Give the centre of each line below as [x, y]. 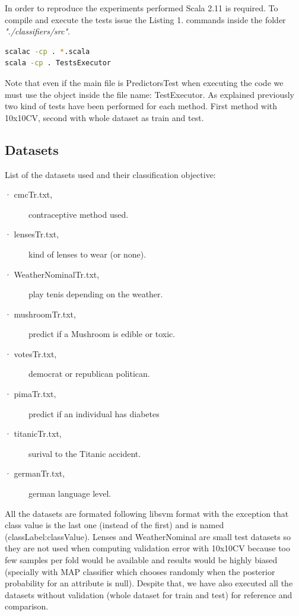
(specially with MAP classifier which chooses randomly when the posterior [140, 571]
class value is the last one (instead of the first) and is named [114, 525]
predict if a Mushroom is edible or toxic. [102, 334]
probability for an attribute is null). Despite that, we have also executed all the [149, 583]
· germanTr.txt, [35, 473]
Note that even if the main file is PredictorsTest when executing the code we [144, 82]
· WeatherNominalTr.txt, [52, 274]
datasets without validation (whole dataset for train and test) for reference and [149, 594]
